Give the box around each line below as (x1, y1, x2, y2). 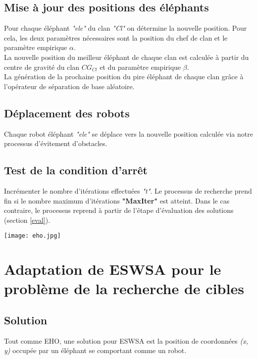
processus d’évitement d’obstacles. (4, 138, 107, 149)
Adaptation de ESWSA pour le (4, 259, 221, 279)
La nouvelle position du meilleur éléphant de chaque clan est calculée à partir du (4, 51, 249, 62)
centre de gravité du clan (4, 61, 80, 72)
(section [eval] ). (4, 214, 51, 225)
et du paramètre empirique (100, 61, 181, 72)
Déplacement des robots (4, 105, 130, 120)
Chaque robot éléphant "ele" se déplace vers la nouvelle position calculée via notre (4, 128, 253, 139)
